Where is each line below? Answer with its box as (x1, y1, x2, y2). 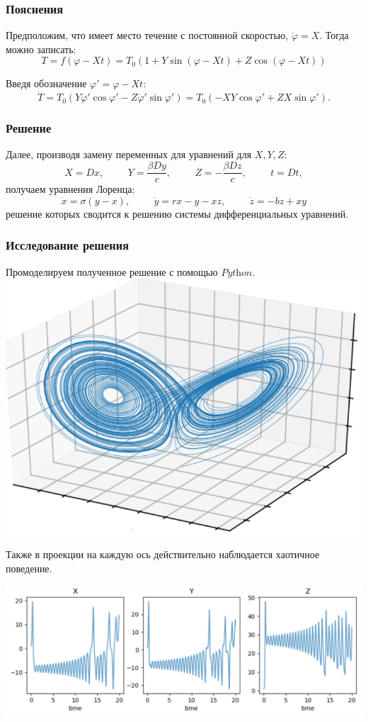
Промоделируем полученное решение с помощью (6, 264, 218, 279)
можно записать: (6, 41, 76, 56)
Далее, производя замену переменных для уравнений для (6, 147, 252, 162)
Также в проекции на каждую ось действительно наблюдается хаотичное (6, 547, 320, 562)
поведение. (6, 560, 52, 575)
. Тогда (319, 28, 349, 43)
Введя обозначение (6, 76, 87, 91)
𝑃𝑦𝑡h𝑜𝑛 (221, 267, 253, 278)
